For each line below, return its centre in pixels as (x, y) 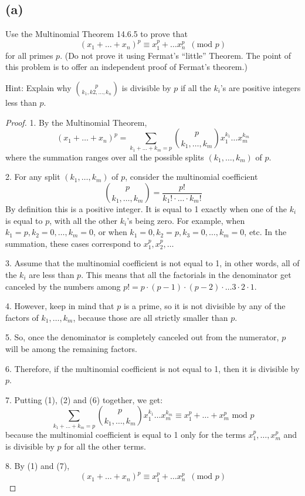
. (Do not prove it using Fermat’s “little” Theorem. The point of (175, 55)
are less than (52, 274)
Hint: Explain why (38, 87)
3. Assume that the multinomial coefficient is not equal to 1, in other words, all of (152, 263)
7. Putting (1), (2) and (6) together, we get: (84, 399)
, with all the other (84, 220)
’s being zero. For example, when (186, 220)
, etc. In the (265, 232)
